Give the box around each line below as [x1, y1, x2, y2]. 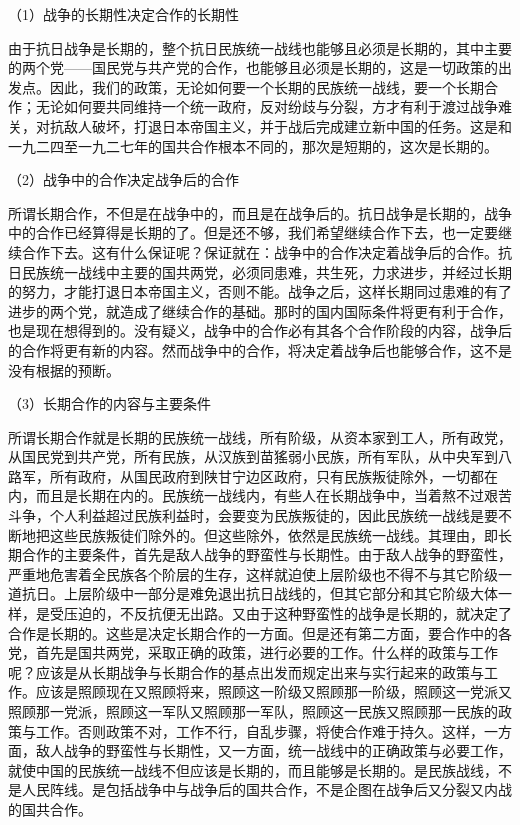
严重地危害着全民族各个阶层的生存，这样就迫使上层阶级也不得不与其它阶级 [8, 563, 498, 584]
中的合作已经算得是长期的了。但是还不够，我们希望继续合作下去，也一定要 [8, 222, 498, 243]
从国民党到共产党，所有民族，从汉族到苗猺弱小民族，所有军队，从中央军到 [8, 446, 498, 467]
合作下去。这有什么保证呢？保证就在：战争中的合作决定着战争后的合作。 [21, 241, 498, 262]
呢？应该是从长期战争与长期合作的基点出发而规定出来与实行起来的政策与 [8, 661, 484, 682]
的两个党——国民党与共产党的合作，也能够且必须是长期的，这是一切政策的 [8, 57, 498, 78]
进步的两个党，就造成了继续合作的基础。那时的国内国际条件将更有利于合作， [8, 300, 512, 321]
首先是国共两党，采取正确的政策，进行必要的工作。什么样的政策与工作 [35, 642, 498, 663]
